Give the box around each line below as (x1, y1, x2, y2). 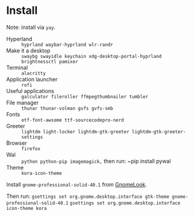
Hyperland (6, 35, 33, 42)
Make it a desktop (6, 46, 51, 54)
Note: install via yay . (6, 24, 56, 31)
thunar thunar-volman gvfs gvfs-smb (21, 105, 113, 112)
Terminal (6, 64, 28, 71)
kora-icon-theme (21, 170, 62, 176)
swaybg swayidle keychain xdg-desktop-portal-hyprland (21, 53, 162, 59)
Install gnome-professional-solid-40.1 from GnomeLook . (6, 180, 148, 188)
